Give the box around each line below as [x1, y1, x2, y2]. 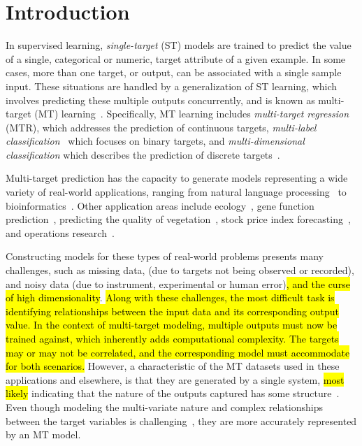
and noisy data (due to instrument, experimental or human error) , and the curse [6, 276, 350, 291]
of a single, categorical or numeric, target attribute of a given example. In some [6, 51, 346, 66]
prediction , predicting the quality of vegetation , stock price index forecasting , [6, 212, 351, 226]
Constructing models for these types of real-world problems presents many [6, 249, 324, 264]
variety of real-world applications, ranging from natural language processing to [6, 185, 347, 199]
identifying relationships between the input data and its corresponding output [6, 303, 339, 318]
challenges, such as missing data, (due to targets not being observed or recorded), [6, 263, 354, 278]
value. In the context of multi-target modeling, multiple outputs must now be [6, 317, 338, 332]
